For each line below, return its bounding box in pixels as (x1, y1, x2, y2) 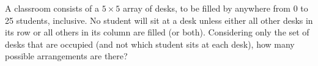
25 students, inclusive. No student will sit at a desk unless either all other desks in (5, 13, 313, 26)
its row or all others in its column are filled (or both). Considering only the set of (5, 26, 309, 38)
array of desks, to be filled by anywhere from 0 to (122, 2, 308, 14)
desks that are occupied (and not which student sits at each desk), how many (5, 37, 295, 50)
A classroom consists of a (5, 2, 99, 14)
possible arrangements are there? (5, 50, 128, 62)
